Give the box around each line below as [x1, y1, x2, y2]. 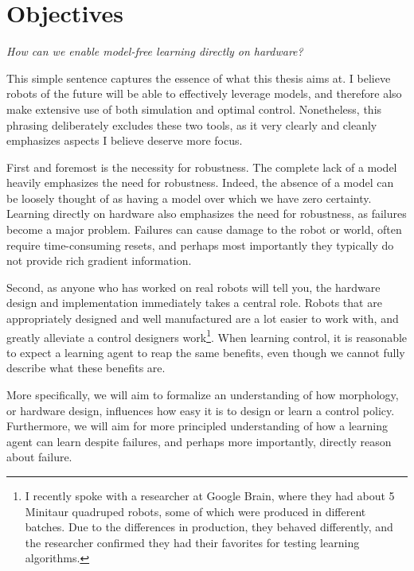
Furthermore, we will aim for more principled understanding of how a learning [6, 418, 388, 434]
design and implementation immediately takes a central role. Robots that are [6, 294, 382, 311]
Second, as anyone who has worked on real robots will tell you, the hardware [6, 278, 381, 295]
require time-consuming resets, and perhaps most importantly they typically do [6, 236, 394, 253]
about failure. [6, 449, 72, 465]
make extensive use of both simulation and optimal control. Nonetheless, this [6, 100, 382, 117]
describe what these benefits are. [6, 359, 166, 376]
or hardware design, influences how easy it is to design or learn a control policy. [6, 402, 395, 418]
